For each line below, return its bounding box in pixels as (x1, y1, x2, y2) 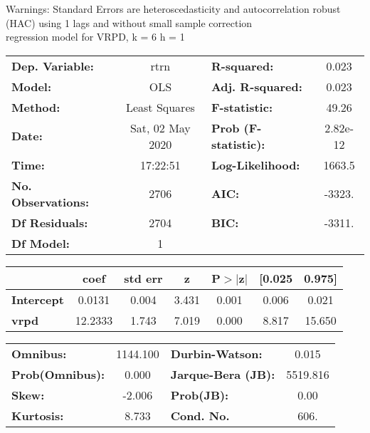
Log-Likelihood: (211, 156, 300, 173)
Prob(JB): (170, 386, 229, 403)
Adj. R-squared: (211, 78, 302, 95)
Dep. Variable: (11, 57, 94, 74)
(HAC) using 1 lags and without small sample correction (6, 15, 253, 30)
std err (124, 269, 163, 286)
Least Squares (125, 98, 195, 115)
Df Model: (11, 234, 70, 251)
